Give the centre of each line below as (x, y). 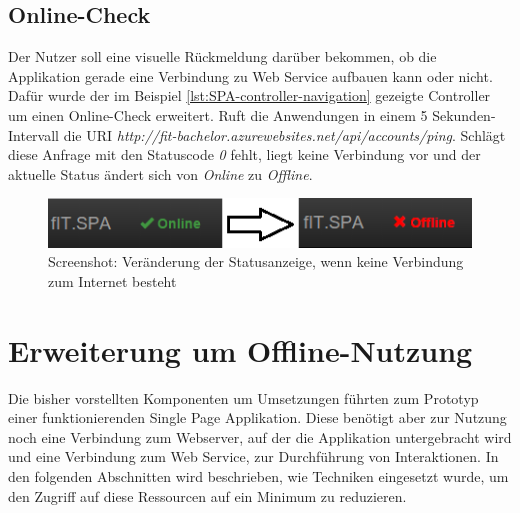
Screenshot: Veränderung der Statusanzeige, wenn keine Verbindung (256, 261)
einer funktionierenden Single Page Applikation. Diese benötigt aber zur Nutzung (257, 417)
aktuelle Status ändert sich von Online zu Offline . (160, 173)
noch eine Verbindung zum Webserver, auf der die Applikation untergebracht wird (260, 436)
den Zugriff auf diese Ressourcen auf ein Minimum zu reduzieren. (207, 495)
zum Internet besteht (112, 280)
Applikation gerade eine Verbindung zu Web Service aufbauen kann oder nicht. (250, 75)
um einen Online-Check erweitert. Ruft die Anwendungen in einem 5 (218, 114)
